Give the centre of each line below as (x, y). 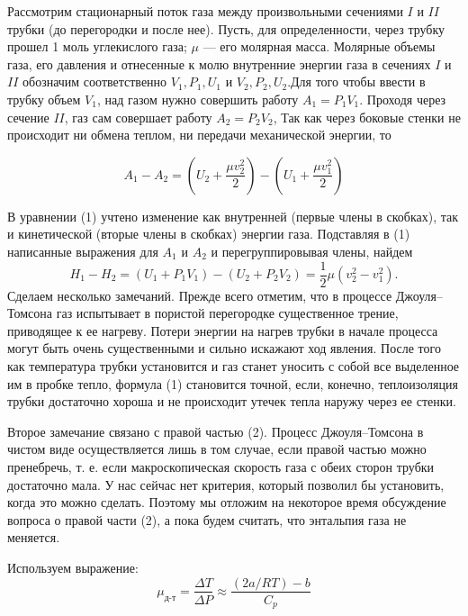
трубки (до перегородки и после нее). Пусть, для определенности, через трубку (226, 28)
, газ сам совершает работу (138, 117)
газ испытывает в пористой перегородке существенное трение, (227, 313)
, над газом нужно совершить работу (198, 99)
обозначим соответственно (95, 82)
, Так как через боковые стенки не (367, 117)
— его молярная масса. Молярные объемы (319, 46)
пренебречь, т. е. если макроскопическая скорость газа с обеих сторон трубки (221, 466)
